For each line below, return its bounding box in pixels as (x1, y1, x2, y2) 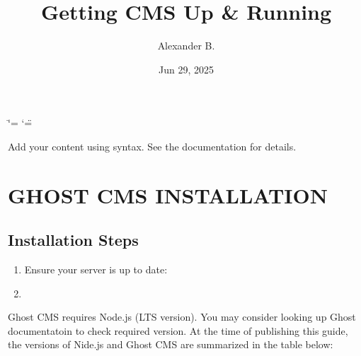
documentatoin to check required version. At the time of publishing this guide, (8, 323, 348, 338)
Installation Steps (8, 229, 139, 251)
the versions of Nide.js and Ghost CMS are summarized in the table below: (8, 337, 333, 352)
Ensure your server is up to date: (24, 262, 168, 277)
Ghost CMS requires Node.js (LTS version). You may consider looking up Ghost (8, 309, 356, 324)
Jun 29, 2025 (159, 61, 214, 76)
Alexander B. (157, 38, 215, 53)
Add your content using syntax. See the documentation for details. (8, 138, 297, 153)
